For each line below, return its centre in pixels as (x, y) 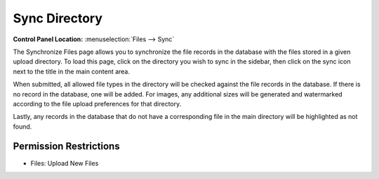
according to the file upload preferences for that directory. (97, 103)
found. (22, 127)
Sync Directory (58, 18)
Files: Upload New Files (65, 163)
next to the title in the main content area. (71, 71)
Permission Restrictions (66, 146)
